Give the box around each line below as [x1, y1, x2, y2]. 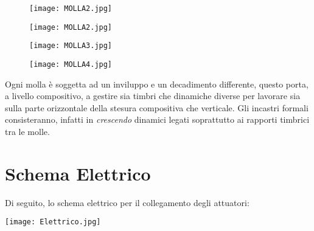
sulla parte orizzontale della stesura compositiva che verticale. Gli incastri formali [5, 101, 309, 114]
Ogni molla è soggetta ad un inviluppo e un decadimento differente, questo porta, [5, 77, 309, 90]
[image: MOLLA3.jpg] [29, 41, 113, 50]
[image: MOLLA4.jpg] [29, 60, 113, 69]
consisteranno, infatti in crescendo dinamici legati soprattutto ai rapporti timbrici [5, 113, 310, 126]
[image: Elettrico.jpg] [5, 218, 101, 227]
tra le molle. [5, 125, 50, 137]
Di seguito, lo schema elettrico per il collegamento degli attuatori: [5, 196, 249, 209]
